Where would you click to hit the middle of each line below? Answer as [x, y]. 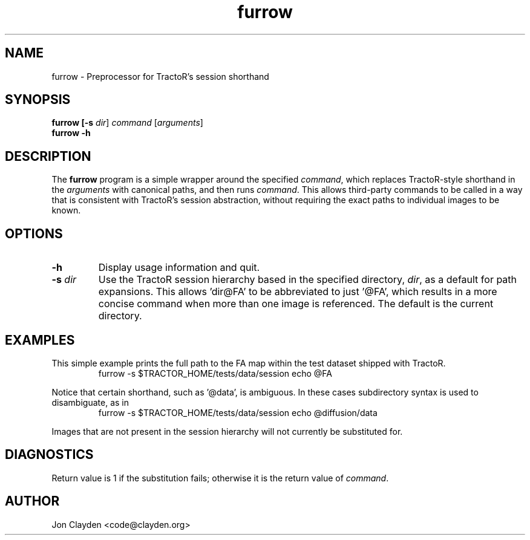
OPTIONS [34, 233]
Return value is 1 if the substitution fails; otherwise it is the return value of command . [220, 478]
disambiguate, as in [90, 402]
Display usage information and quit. [179, 268]
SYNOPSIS [38, 100]
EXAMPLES [40, 340]
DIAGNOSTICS [49, 455]
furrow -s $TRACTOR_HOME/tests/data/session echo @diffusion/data [238, 412]
